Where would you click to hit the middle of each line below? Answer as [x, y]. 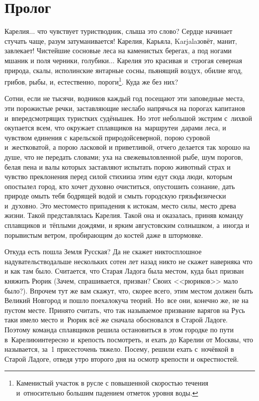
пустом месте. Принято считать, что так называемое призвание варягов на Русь [125, 310]
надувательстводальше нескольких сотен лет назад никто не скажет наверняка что [129, 261]
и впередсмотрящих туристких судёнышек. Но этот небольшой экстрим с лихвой [128, 118]
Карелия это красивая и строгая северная [180, 60]
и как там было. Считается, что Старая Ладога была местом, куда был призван [124, 271]
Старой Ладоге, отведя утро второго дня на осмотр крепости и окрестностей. [122, 358]
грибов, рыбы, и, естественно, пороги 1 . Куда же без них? [91, 81]
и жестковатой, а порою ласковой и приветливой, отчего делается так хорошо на [127, 147]
